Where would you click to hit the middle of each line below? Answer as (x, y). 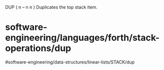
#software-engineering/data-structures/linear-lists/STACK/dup (70, 62)
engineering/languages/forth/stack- (82, 38)
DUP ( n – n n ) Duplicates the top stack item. (51, 7)
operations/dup (38, 48)
